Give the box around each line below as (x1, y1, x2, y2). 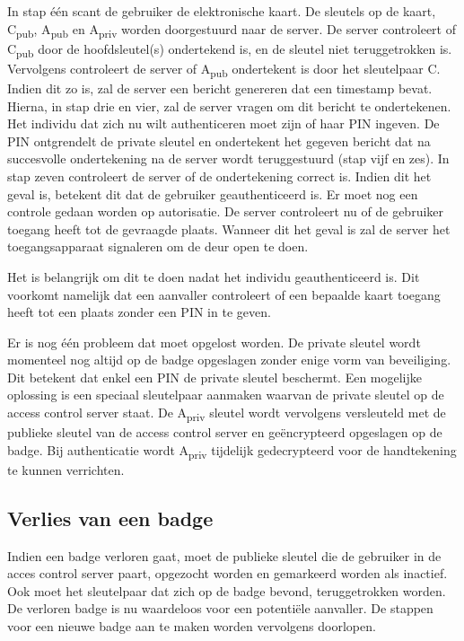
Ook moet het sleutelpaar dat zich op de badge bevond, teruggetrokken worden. (7, 581, 446, 600)
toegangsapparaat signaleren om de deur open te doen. (7, 237, 309, 256)
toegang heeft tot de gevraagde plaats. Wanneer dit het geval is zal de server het (7, 219, 451, 238)
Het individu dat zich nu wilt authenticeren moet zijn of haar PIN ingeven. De (7, 114, 440, 133)
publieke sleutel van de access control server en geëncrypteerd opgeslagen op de (7, 423, 442, 442)
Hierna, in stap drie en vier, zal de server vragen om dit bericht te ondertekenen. (7, 96, 451, 115)
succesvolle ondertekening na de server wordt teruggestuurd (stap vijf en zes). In (7, 149, 450, 168)
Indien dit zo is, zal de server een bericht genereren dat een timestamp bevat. (7, 78, 433, 97)
